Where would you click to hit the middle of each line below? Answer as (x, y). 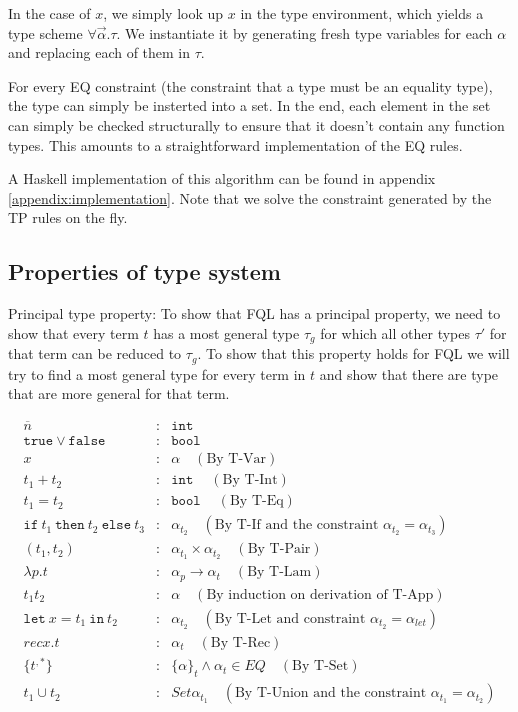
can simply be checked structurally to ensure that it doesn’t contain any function (256, 124)
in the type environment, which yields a (362, 13)
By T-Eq (256, 501)
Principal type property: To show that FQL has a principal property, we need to (254, 313)
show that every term (73, 332)
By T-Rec (240, 642)
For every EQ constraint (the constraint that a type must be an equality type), (250, 85)
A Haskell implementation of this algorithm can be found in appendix (222, 178)
